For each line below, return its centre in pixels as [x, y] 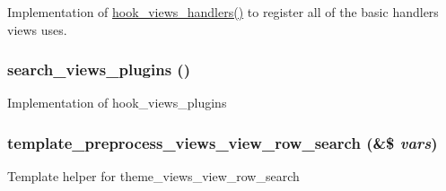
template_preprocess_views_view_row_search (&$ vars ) [223, 142]
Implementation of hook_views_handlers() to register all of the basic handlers [223, 12]
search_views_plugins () [99, 69]
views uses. [37, 29]
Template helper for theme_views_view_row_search [153, 176]
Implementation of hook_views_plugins [117, 103]
